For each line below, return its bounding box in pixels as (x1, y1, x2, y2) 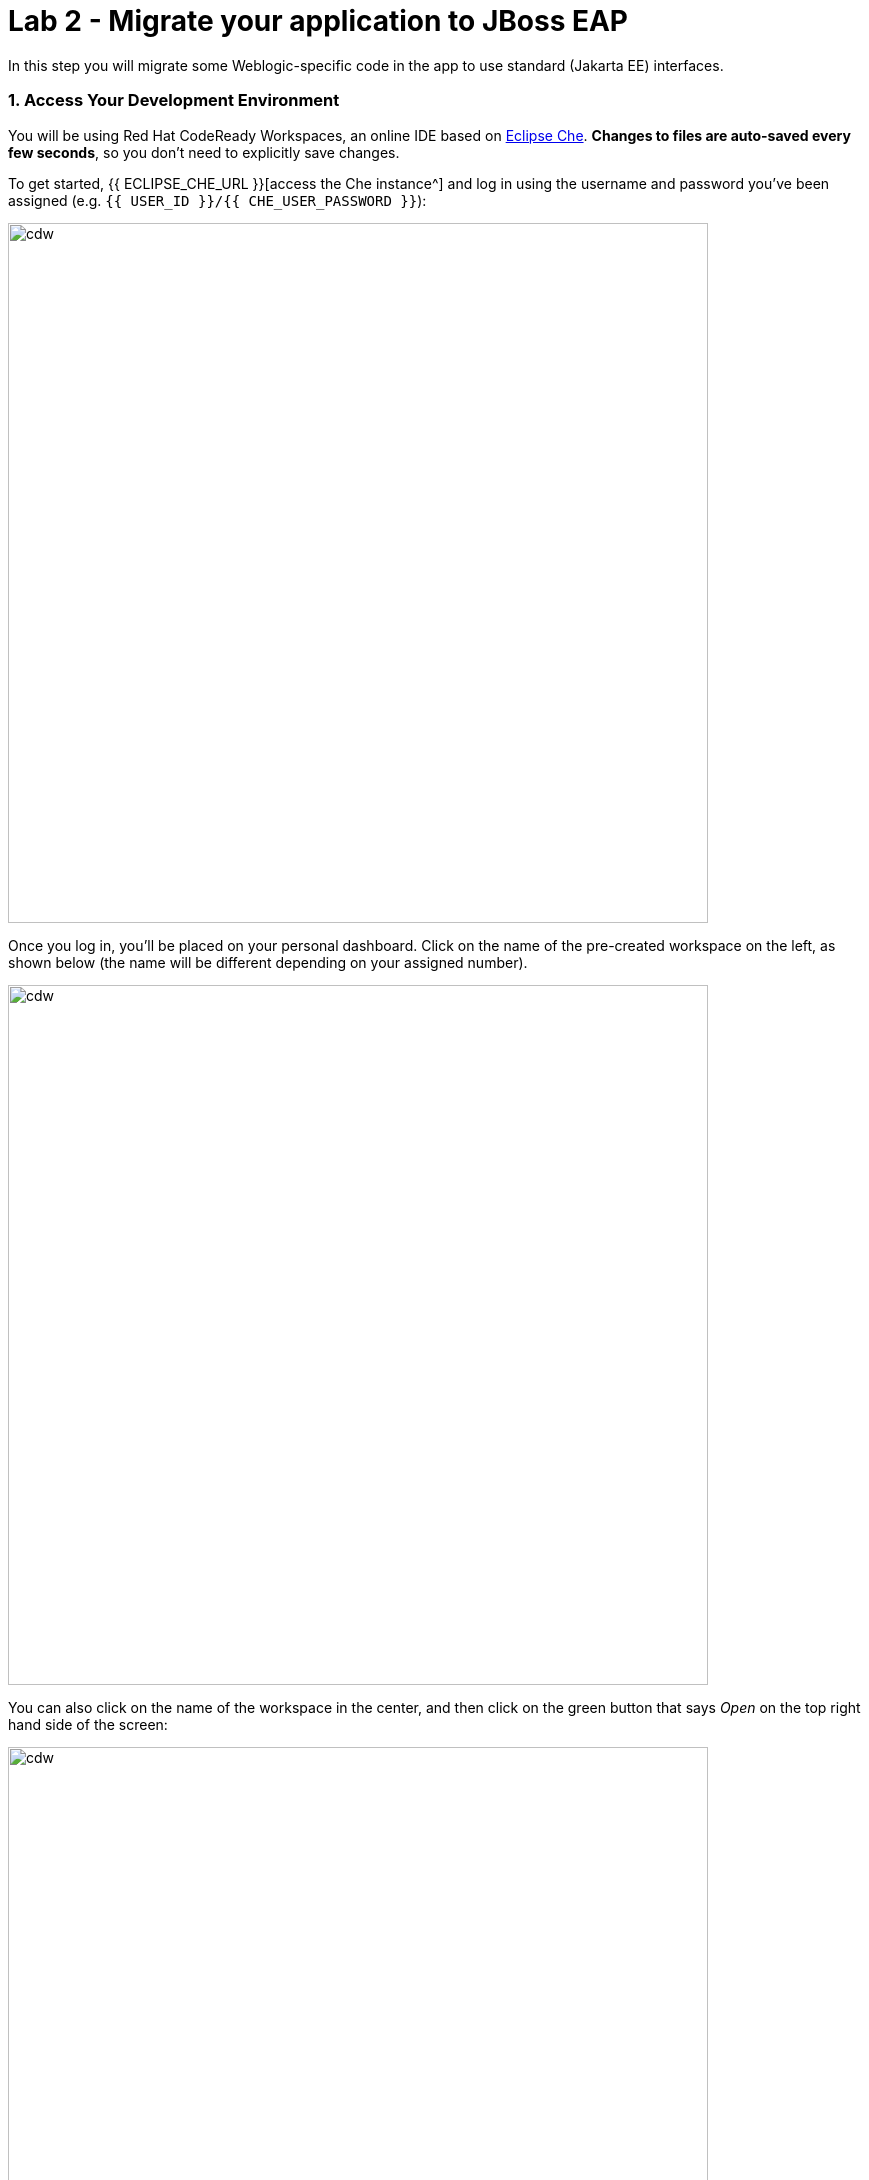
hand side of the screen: (8, 1715, 168, 1733)
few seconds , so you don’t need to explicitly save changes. (8, 143, 400, 161)
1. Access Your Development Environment (8, 90, 340, 111)
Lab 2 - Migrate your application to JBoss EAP (8, 4, 628, 38)
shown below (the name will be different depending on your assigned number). (8, 953, 528, 971)
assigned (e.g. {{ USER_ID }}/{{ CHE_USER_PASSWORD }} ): (8, 191, 427, 209)
